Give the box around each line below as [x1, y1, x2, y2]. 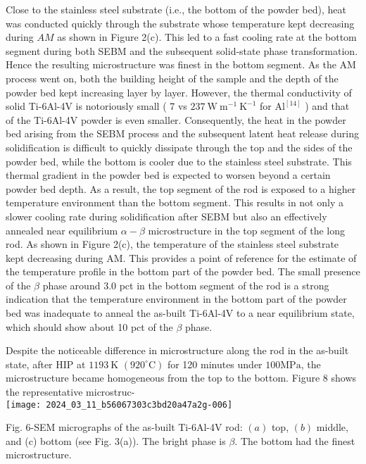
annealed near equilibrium [6, 222, 118, 237]
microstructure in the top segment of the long [148, 222, 346, 237]
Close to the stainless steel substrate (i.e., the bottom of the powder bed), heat [6, 2, 346, 16]
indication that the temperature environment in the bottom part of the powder [6, 291, 347, 306]
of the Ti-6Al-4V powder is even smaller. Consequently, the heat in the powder [6, 112, 346, 127]
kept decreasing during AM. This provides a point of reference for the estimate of [6, 250, 357, 265]
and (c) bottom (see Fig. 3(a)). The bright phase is [6, 433, 226, 448]
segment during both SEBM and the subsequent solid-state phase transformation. [6, 43, 358, 58]
